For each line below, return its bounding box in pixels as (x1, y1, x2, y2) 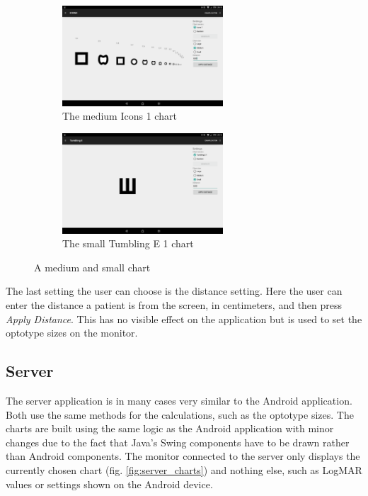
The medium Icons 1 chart (62, 108, 177, 123)
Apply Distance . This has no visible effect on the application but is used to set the (6, 311, 362, 326)
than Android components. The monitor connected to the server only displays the (6, 449, 360, 463)
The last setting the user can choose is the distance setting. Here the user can (6, 283, 343, 298)
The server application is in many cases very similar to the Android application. (6, 393, 352, 407)
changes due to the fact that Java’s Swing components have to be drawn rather (6, 434, 350, 449)
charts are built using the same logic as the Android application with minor (6, 421, 334, 436)
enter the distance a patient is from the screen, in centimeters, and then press (6, 298, 343, 312)
